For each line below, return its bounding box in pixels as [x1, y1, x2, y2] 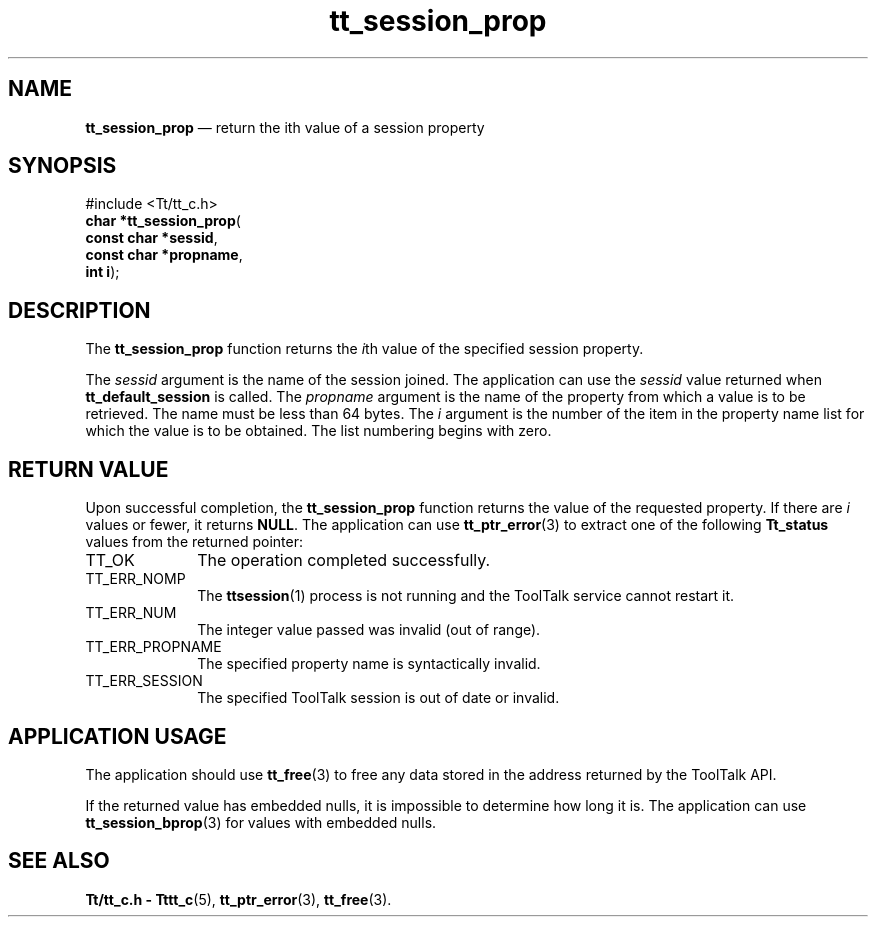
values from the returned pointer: [85, 533, 304, 551]
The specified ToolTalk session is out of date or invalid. [197, 689, 560, 707]
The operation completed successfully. [197, 550, 491, 571]
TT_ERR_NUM [85, 604, 177, 622]
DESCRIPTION [8, 297, 151, 323]
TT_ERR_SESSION [85, 672, 203, 690]
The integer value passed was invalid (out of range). [197, 621, 541, 639]
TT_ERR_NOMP [85, 570, 186, 588]
